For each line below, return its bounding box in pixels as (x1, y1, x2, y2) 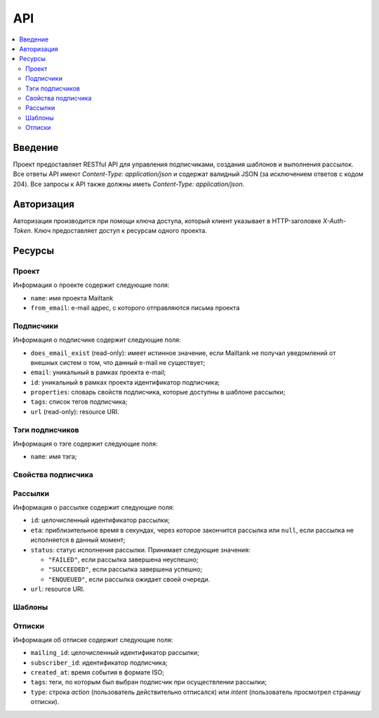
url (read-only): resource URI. (30, 407, 119, 415)
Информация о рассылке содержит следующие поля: (13, 503, 175, 512)
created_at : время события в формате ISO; (30, 668, 165, 677)
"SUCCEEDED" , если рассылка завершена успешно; (48, 565, 203, 573)
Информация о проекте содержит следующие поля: (13, 281, 170, 289)
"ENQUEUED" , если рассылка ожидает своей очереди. (48, 575, 211, 583)
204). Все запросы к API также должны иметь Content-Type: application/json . (13, 180, 245, 188)
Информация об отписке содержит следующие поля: (13, 635, 173, 644)
